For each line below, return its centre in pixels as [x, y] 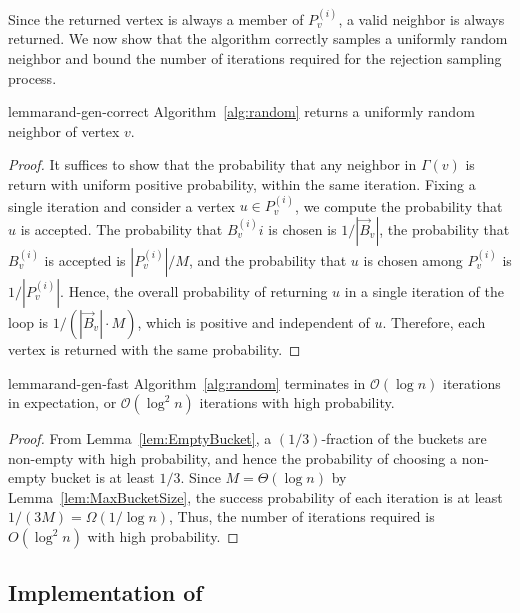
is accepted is [85, 259]
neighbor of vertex [64, 130]
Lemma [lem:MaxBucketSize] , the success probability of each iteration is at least [255, 496]
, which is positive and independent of [253, 321]
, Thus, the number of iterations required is [302, 516]
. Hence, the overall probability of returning [194, 290]
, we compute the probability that [399, 205]
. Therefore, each [434, 321]
